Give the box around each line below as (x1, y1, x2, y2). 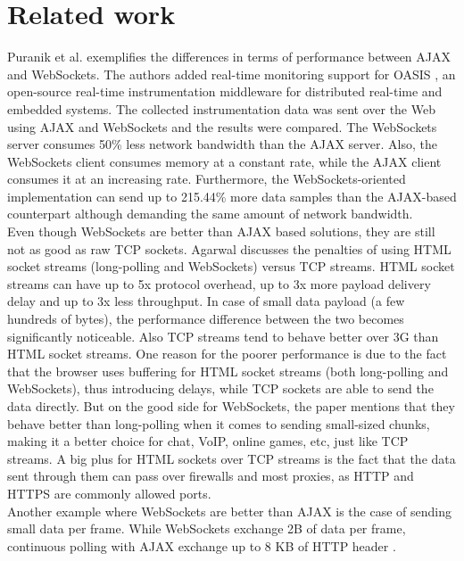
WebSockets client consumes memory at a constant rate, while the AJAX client (7, 152, 442, 170)
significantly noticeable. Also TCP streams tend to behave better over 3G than (7, 326, 439, 345)
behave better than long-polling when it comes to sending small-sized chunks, (7, 414, 430, 433)
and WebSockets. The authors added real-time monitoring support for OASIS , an (7, 64, 456, 83)
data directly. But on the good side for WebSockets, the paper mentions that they (7, 397, 455, 415)
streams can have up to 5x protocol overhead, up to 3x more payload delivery (7, 274, 431, 293)
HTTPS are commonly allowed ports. (7, 483, 211, 502)
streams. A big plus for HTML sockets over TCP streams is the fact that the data (7, 449, 456, 467)
